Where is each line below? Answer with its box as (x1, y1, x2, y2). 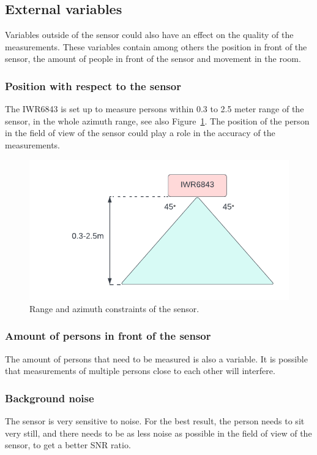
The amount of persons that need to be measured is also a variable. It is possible (5, 352, 308, 365)
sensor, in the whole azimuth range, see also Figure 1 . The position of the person (5, 114, 310, 127)
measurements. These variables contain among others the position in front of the (5, 40, 307, 53)
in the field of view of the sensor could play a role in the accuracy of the (5, 126, 275, 139)
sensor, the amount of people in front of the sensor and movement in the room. (5, 52, 301, 65)
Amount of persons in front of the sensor (5, 328, 211, 343)
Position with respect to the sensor (5, 78, 181, 93)
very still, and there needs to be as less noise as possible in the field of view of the (5, 426, 312, 439)
